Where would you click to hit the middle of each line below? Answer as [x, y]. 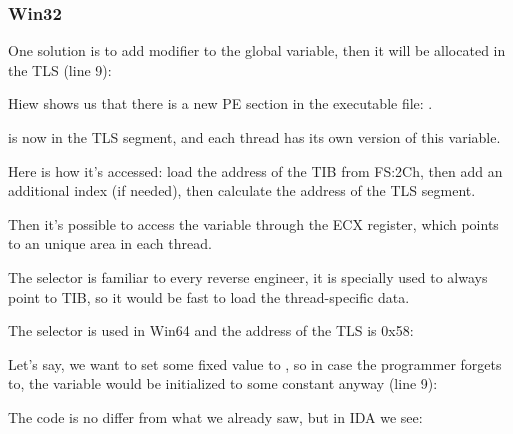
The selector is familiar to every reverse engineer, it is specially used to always [248, 276]
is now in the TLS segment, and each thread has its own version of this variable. [254, 137]
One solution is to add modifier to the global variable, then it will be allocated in [257, 50]
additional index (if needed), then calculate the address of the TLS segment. [242, 190]
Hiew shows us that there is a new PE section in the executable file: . [220, 103]
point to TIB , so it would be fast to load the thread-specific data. [209, 296]
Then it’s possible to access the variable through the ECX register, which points [253, 223]
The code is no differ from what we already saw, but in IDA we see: [215, 416]
